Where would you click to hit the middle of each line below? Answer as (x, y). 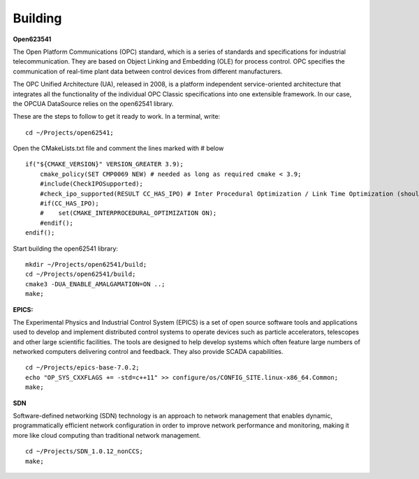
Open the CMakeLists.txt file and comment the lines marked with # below (118, 148)
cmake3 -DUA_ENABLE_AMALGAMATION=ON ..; (95, 284)
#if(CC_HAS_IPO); (69, 204)
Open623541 (32, 39)
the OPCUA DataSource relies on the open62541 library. (93, 103)
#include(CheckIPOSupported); (91, 184)
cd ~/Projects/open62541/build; (81, 274)
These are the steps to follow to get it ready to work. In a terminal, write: (117, 117)
